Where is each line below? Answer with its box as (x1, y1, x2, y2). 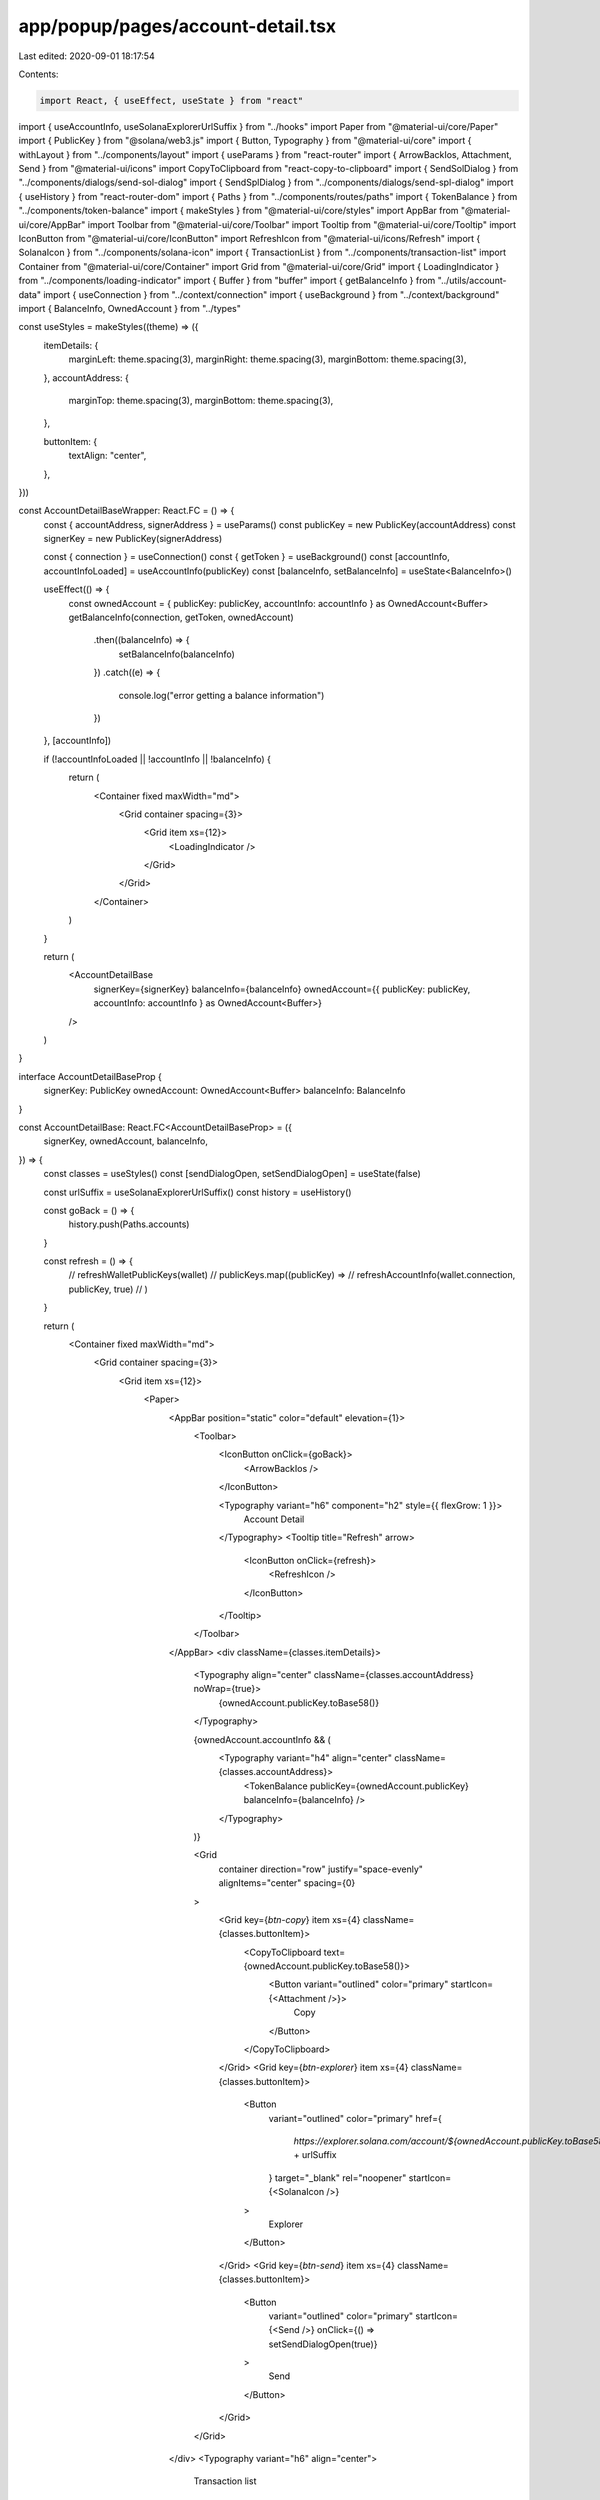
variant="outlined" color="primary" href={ (268, 2112, 442, 2124)
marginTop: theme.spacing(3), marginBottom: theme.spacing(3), (68, 394, 334, 406)
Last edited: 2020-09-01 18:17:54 (18, 50, 155, 62)
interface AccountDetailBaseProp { (18, 1070, 162, 1082)
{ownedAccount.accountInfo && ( (193, 1733, 332, 1745)
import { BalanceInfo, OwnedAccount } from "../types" (18, 302, 242, 314)
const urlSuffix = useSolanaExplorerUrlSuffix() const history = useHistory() (43, 1186, 352, 1198)
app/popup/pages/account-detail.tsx (18, 15, 337, 37)
